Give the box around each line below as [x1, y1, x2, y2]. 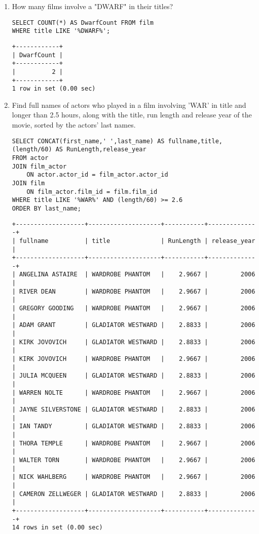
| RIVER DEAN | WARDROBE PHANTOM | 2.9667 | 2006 [12, 287, 255, 295]
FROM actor [12, 154, 49, 161]
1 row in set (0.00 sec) [12, 85, 96, 93]
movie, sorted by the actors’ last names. [12, 119, 136, 130]
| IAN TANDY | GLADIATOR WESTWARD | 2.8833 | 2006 [12, 423, 255, 430]
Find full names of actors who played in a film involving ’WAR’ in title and [12, 99, 246, 110]
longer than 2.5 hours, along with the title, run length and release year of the [12, 109, 252, 120]
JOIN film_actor [12, 162, 67, 170]
